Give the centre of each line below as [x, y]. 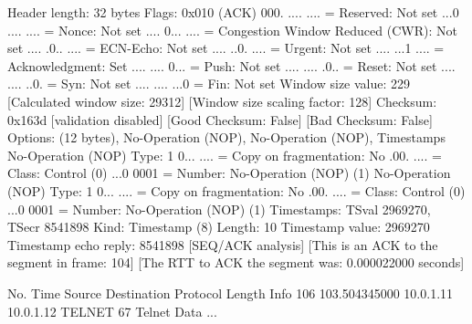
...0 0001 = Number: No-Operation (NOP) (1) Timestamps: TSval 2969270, [219, 209]
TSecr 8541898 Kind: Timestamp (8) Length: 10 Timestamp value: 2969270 [219, 227]
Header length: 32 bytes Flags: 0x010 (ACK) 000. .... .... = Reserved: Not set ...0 [233, 12]
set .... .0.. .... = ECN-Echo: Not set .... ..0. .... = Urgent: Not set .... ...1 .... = [226, 48]
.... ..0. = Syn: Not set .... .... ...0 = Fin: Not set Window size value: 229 [209, 84]
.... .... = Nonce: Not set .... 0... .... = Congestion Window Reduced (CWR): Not [232, 30]
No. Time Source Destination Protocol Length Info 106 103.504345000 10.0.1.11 [231, 293]
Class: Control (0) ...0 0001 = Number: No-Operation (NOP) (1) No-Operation [229, 173]
